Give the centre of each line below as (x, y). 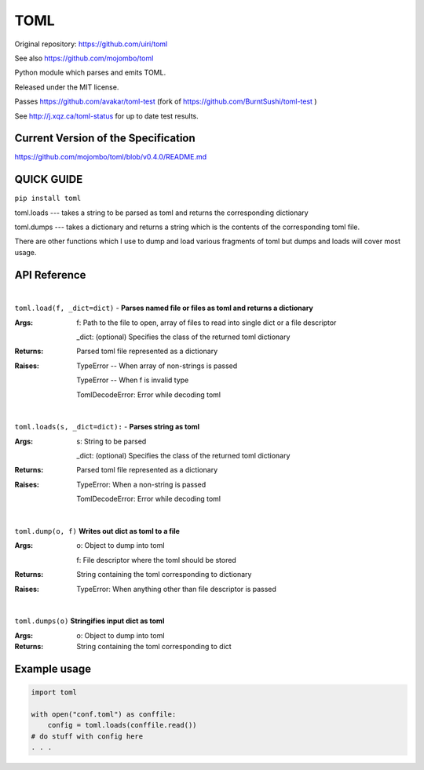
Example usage (53, 668)
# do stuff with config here (87, 736)
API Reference (50, 275)
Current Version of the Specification (105, 139)
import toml (54, 692)
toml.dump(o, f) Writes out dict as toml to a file (97, 531)
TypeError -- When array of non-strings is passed (157, 366)
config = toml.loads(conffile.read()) (122, 725)
